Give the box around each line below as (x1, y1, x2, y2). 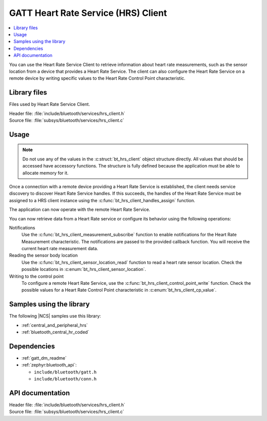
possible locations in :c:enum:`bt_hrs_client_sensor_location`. (21, 266, 146, 272)
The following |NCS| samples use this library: (9, 313, 101, 319)
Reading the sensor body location (9, 253, 78, 259)
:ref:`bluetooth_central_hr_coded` (21, 329, 89, 335)
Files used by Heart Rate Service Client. (9, 102, 90, 107)
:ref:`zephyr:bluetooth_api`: (21, 362, 77, 368)
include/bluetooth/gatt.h (34, 369, 97, 375)
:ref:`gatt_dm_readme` (21, 355, 67, 361)
